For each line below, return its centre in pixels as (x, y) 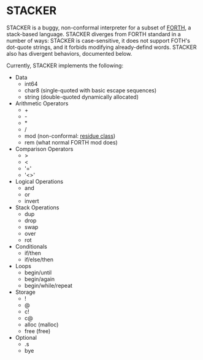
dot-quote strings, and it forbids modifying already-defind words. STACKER (101, 47)
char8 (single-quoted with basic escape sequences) (90, 90)
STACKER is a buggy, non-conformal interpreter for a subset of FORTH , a (99, 28)
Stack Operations (37, 207)
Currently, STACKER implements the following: (65, 66)
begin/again (40, 279)
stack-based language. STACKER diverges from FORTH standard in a (94, 34)
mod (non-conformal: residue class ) (70, 136)
